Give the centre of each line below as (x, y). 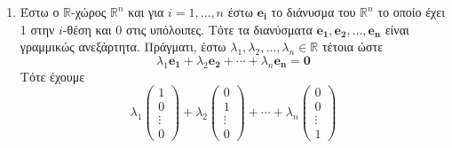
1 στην (37, 29)
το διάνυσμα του (313, 12)
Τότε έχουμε (52, 76)
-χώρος (89, 12)
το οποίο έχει (411, 12)
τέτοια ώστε (353, 47)
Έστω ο (40, 12)
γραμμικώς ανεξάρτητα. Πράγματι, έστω (123, 47)
